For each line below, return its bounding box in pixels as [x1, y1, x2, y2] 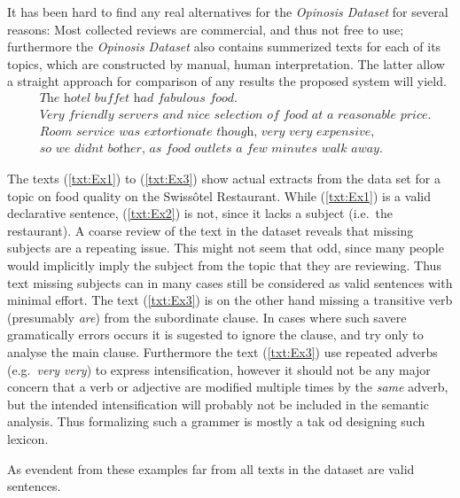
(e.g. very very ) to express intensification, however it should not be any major [7, 360, 431, 378]
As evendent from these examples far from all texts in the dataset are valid [7, 459, 415, 478]
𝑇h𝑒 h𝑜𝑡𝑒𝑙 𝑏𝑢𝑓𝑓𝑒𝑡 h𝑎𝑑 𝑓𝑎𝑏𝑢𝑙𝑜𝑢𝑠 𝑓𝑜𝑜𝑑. [39, 91, 238, 105]
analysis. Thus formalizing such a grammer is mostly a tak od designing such [7, 412, 425, 431]
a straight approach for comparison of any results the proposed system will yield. [7, 72, 447, 90]
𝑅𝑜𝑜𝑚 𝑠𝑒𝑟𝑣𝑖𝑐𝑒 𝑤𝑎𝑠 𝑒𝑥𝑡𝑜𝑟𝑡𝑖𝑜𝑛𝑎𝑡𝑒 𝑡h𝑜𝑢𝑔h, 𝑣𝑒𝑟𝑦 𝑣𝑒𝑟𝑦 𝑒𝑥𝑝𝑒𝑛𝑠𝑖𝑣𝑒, [39, 126, 375, 139]
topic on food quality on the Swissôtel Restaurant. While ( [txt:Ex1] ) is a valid [7, 186, 431, 205]
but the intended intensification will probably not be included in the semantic [7, 394, 429, 413]
